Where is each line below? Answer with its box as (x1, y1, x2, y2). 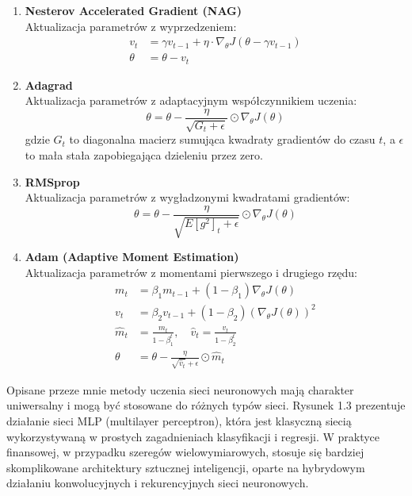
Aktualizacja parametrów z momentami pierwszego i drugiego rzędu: (25, 263, 357, 280)
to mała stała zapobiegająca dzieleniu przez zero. (25, 146, 263, 163)
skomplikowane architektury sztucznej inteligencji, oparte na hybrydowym (6, 459, 365, 475)
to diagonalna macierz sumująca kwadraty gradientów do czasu (69, 131, 376, 148)
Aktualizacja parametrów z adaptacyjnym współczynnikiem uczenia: (25, 92, 357, 109)
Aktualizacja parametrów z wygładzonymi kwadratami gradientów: (25, 189, 350, 206)
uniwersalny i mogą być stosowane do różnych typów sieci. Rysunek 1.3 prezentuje (6, 397, 406, 413)
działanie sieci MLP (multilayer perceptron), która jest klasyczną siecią (6, 412, 352, 429)
